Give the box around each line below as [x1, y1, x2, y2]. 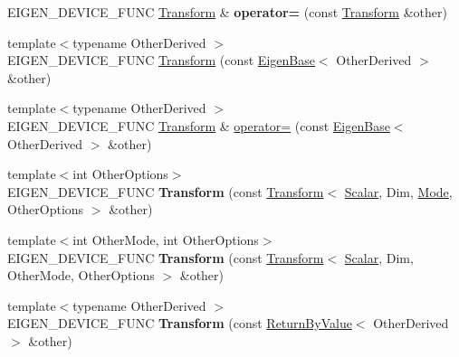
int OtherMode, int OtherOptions [72, 230, 259, 249]
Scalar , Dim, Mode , [344, 182, 453, 201]
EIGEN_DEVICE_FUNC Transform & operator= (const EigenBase [7, 116, 390, 135]
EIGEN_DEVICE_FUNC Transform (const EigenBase [7, 51, 315, 70]
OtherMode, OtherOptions [7, 266, 155, 285]
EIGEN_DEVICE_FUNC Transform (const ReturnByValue [7, 314, 352, 333]
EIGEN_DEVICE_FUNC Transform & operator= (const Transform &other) [7, 3, 447, 21]
